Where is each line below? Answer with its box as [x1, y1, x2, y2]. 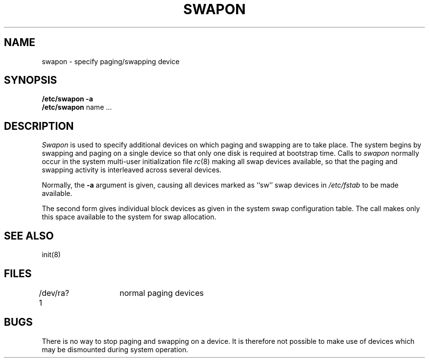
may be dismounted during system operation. [42, 345, 189, 354]
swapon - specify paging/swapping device [42, 57, 180, 66]
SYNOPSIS [4, 74, 57, 87]
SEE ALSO [4, 229, 54, 242]
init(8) [42, 250, 61, 259]
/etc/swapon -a [42, 95, 93, 103]
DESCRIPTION [4, 120, 74, 132]
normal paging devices [119, 288, 204, 298]
